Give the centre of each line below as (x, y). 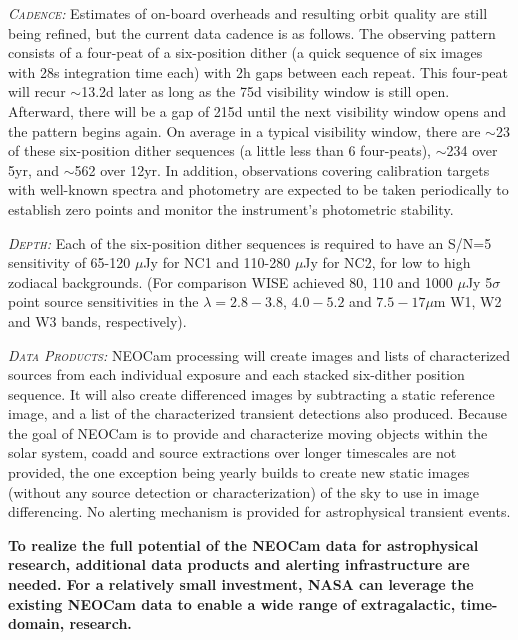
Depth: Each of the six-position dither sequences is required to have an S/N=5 (250, 242)
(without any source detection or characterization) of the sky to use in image (243, 491)
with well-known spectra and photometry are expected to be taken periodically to (258, 189)
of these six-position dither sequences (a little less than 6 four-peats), (220, 150)
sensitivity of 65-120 (69, 262)
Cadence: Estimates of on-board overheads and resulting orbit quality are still (248, 13)
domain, (36, 623)
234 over (472, 150)
